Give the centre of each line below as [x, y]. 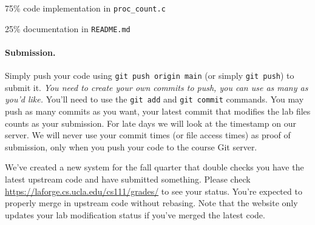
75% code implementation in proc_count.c [85, 8]
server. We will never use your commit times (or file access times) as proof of [148, 135]
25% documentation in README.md [68, 28]
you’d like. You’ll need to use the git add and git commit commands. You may [154, 99]
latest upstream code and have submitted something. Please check [128, 179]
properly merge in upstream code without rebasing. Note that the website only [151, 203]
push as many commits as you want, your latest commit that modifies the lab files [158, 111]
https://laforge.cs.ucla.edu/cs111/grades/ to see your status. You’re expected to [154, 191]
